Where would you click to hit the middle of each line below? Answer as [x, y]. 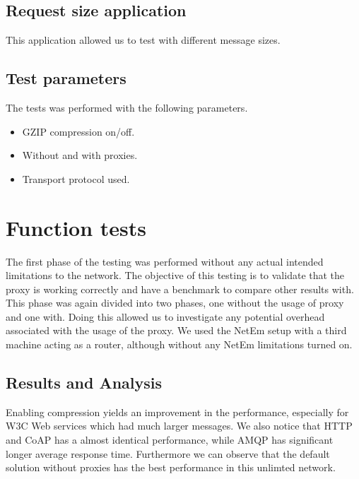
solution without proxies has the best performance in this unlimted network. [171, 467]
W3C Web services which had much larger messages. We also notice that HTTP [179, 426]
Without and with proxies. [80, 155]
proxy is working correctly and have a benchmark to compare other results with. [180, 289]
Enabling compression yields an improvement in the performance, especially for [177, 412]
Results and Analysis [84, 383]
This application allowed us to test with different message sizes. [143, 40]
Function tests [76, 227]
